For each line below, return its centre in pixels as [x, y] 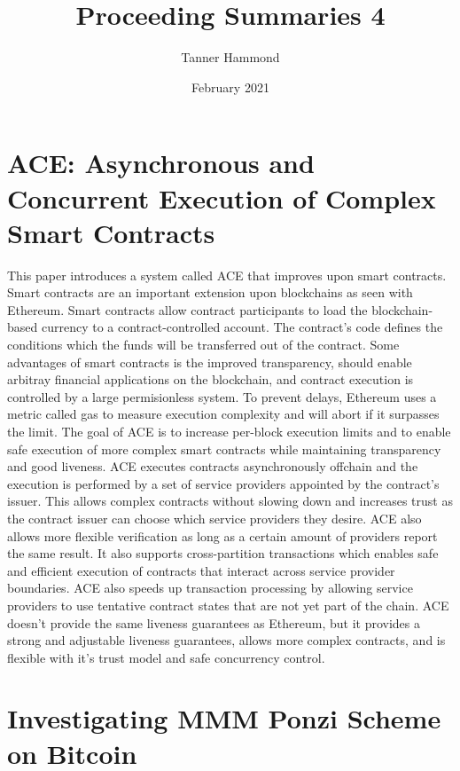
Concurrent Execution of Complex [222, 197]
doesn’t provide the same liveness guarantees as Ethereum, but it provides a [214, 622]
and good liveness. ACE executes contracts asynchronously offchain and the [213, 466]
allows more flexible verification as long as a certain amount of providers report [222, 535]
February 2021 [230, 87]
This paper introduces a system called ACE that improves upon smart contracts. [227, 275]
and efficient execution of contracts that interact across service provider [201, 570]
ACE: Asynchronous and [161, 163]
